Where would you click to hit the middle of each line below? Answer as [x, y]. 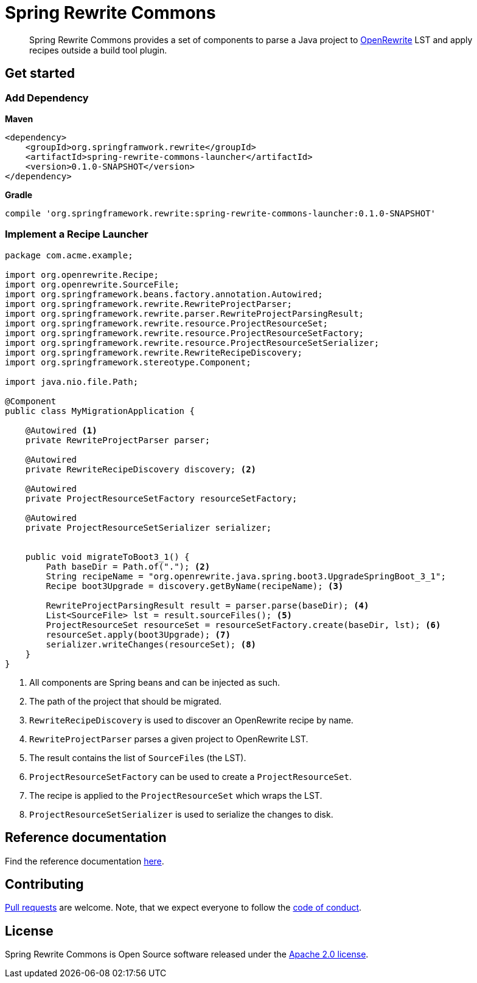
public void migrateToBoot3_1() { [107, 557]
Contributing [44, 884]
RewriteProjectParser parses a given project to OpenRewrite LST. [169, 739]
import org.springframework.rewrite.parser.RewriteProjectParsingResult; [185, 313]
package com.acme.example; [69, 255]
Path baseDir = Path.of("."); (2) [128, 566]
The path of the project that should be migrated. [126, 701]
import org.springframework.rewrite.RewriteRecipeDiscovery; [154, 352]
